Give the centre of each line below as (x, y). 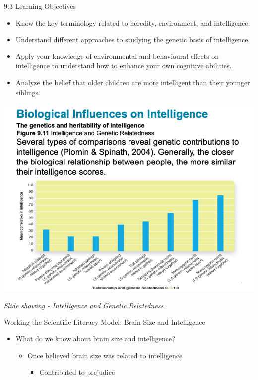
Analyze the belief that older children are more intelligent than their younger (133, 82)
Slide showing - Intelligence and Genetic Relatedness (84, 305)
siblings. (28, 92)
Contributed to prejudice (77, 372)
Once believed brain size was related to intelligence (105, 355)
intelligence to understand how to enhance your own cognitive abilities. (124, 66)
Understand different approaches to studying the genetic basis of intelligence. (133, 39)
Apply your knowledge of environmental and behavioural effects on (117, 56)
